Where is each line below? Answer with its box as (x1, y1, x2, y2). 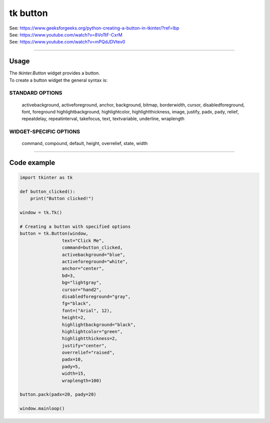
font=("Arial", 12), (61, 307, 112, 313)
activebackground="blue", (61, 251, 125, 257)
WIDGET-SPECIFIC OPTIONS (9, 128, 80, 135)
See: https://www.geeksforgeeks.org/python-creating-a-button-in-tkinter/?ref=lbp (9, 25, 179, 31)
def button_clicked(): (19, 189, 75, 194)
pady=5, (61, 363, 81, 369)
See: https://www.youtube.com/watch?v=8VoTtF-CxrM (9, 31, 122, 37)
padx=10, (61, 356, 83, 362)
